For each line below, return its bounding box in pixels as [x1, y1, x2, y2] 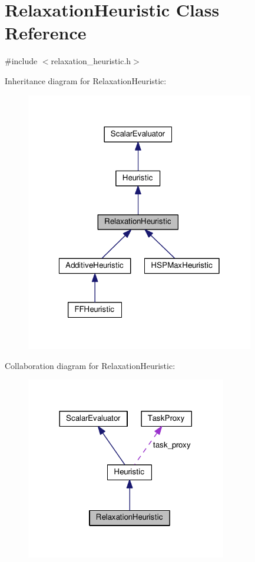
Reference [5, 21, 87, 45]
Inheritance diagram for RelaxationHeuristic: [5, 74, 167, 87]
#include [5, 55, 38, 67]
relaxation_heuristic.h [51, 55, 131, 67]
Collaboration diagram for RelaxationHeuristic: [5, 359, 175, 371]
